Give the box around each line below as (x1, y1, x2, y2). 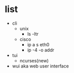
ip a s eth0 (27, 41, 50, 47)
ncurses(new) (19, 57, 49, 63)
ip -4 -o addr (27, 47, 54, 53)
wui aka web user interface (12, 63, 69, 69)
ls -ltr (27, 31, 39, 37)
